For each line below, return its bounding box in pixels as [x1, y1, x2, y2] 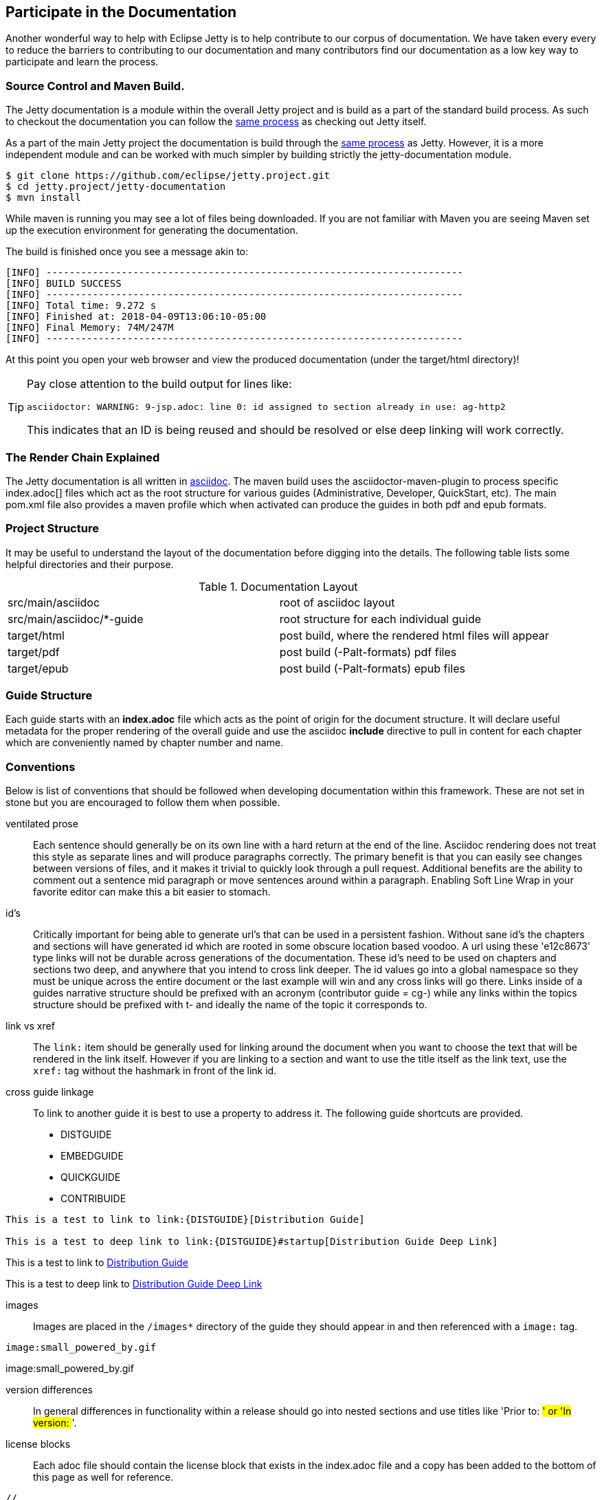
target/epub [8, 661, 69, 675]
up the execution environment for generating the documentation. [5, 224, 298, 237]
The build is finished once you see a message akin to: [5, 246, 249, 258]
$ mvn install [5, 192, 81, 204]
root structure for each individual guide [279, 611, 482, 626]
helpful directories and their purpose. [5, 558, 174, 570]
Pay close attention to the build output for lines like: [27, 377, 292, 391]
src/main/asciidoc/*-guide [8, 611, 144, 626]
